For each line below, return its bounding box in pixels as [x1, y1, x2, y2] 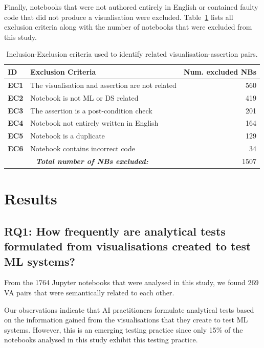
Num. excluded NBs [183, 66, 257, 77]
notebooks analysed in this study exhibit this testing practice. [4, 334, 198, 345]
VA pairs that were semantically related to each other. [4, 287, 174, 297]
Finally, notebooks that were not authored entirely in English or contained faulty [4, 2, 258, 12]
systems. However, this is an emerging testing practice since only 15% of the [4, 324, 243, 335]
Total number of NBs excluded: [36, 155, 148, 166]
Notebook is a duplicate [30, 130, 105, 141]
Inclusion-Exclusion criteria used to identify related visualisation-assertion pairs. [6, 49, 258, 59]
